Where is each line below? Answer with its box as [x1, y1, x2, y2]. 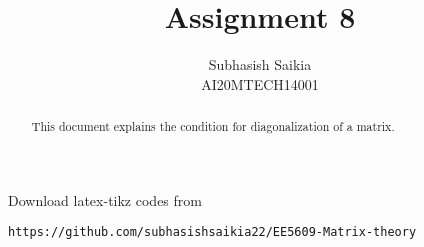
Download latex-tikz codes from [8, 189, 202, 210]
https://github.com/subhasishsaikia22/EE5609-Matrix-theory [8, 225, 417, 240]
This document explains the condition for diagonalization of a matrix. [31, 118, 395, 135]
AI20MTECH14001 [201, 73, 319, 94]
